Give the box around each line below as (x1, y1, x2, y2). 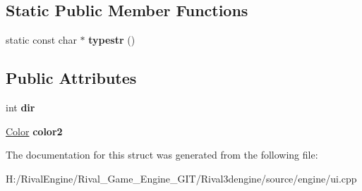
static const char (6, 32, 77, 47)
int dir (6, 100, 35, 114)
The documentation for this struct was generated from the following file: (6, 147, 318, 162)
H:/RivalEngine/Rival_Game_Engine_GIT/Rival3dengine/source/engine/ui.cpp (6, 171, 357, 185)
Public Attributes (6, 67, 137, 89)
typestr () (88, 32, 135, 47)
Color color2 (6, 123, 63, 138)
